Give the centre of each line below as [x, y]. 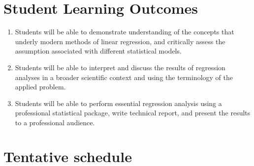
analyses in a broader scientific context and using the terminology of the [124, 77]
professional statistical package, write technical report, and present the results [133, 113]
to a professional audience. [55, 122]
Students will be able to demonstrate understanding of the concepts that [125, 32]
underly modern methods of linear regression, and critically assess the [120, 41]
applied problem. [40, 87]
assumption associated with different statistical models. [98, 51]
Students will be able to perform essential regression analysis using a [118, 103]
